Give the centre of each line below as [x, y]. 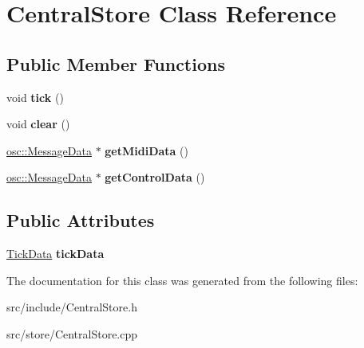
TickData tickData [55, 254]
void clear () [38, 124]
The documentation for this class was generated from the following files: [182, 280]
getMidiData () [146, 150]
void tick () [35, 97]
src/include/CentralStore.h [72, 307]
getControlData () [155, 177]
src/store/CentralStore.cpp [72, 333]
